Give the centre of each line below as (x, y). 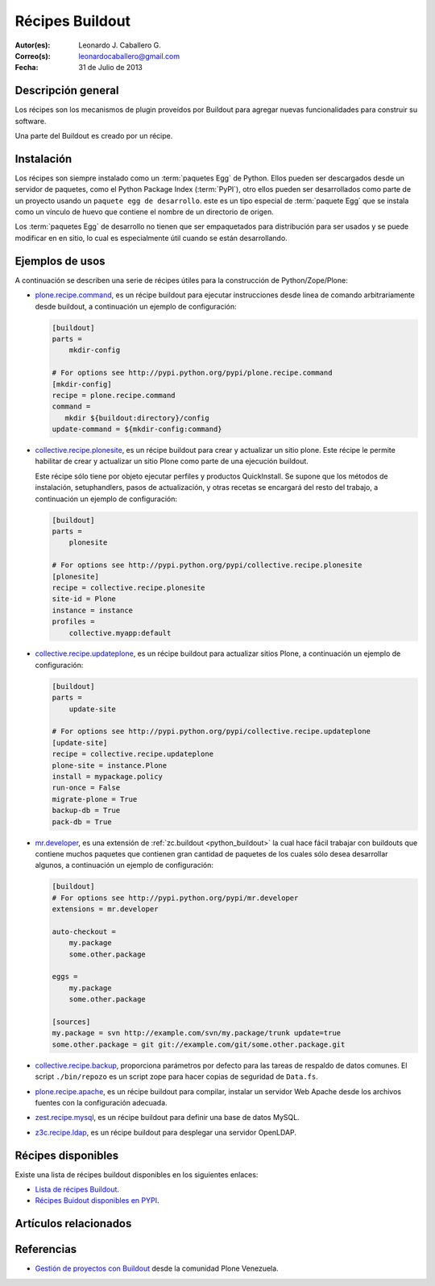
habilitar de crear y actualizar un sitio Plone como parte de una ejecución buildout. (172, 461)
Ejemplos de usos (60, 261)
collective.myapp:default (120, 633)
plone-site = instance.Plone (110, 765)
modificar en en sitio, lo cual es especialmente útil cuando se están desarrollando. (151, 238)
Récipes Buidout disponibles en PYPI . (97, 1201)
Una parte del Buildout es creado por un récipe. (94, 136)
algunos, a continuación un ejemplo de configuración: (124, 865)
